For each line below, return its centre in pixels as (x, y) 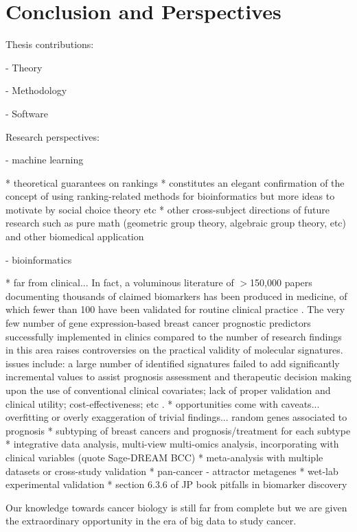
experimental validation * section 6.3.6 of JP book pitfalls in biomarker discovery (176, 484)
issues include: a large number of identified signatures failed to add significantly (173, 363)
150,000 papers (281, 282)
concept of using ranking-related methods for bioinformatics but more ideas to (170, 196)
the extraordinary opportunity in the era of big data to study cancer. (151, 521)
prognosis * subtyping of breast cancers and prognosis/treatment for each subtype (178, 430)
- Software (27, 113)
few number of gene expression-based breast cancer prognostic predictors (158, 323)
